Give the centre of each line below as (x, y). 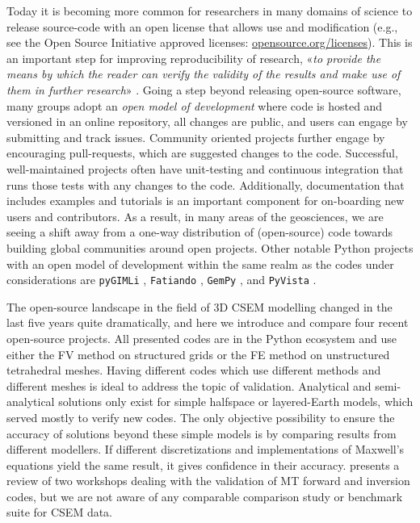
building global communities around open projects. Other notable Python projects (210, 247)
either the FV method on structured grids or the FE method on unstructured (198, 354)
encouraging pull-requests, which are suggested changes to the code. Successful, (202, 153)
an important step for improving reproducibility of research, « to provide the (194, 58)
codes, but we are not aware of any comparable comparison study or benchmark (205, 496)
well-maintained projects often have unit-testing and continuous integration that (205, 168)
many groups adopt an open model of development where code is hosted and (195, 105)
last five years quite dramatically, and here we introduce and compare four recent (208, 322)
